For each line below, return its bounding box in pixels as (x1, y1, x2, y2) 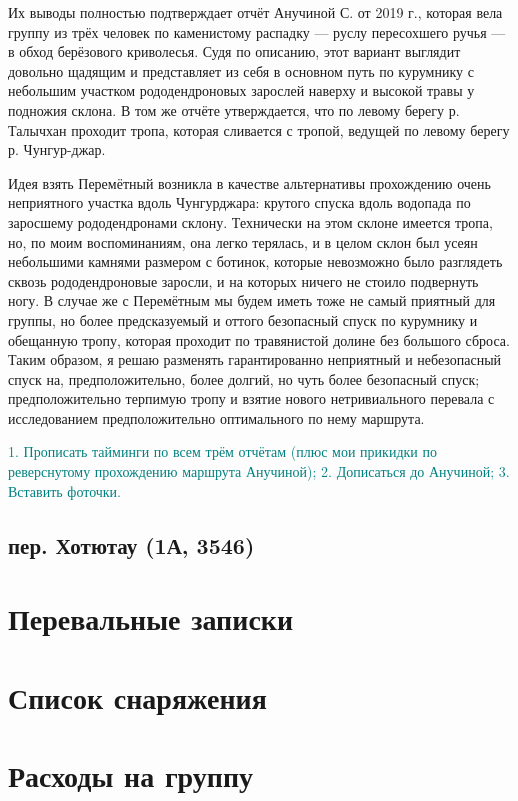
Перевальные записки (8, 598, 294, 639)
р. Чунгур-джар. (8, 139, 106, 160)
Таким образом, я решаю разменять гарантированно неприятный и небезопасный (8, 349, 502, 370)
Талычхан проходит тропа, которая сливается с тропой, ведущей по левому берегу (8, 119, 510, 140)
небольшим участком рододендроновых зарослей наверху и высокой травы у (8, 80, 475, 101)
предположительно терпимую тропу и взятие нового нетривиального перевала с (8, 388, 495, 409)
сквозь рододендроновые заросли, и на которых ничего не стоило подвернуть (8, 270, 479, 291)
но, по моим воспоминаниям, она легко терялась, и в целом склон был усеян (8, 231, 478, 252)
